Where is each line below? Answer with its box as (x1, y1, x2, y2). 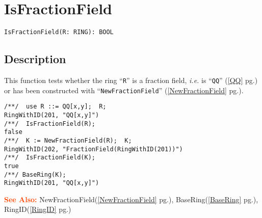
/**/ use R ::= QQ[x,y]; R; (4, 103, 107, 111)
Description (4, 51, 66, 67)
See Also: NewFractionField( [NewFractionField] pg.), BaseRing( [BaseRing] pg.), (4, 194, 258, 204)
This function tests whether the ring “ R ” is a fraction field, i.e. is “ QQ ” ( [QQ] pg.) (4, 74, 258, 85)
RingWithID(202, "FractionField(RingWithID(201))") (4, 145, 183, 153)
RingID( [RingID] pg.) (4, 204, 71, 214)
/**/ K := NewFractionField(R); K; (4, 137, 132, 144)
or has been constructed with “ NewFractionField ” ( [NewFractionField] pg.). (4, 85, 244, 95)
